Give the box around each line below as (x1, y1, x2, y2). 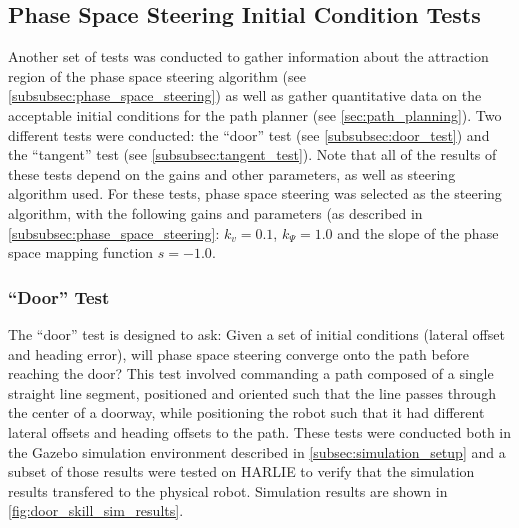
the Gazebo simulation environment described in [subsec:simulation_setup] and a (8, 441, 506, 462)
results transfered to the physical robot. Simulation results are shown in (8, 480, 448, 501)
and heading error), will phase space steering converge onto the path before (8, 343, 469, 364)
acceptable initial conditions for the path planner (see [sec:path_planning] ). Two (8, 104, 502, 125)
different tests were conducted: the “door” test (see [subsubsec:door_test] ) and (8, 124, 490, 145)
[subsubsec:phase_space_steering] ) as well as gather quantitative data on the (8, 85, 482, 106)
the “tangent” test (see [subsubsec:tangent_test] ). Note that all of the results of (8, 144, 497, 165)
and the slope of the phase (337, 222, 499, 243)
